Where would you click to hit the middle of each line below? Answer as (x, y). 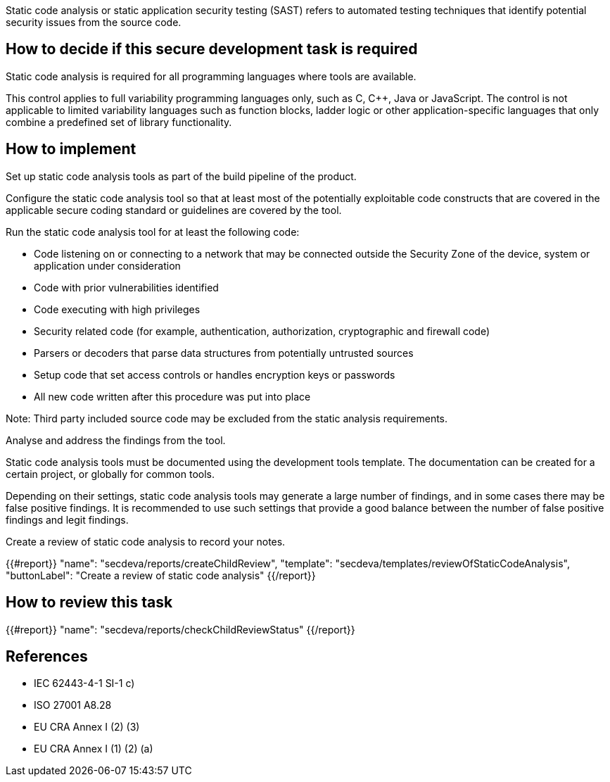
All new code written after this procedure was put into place (172, 396)
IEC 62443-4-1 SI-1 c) (84, 683)
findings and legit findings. (67, 519)
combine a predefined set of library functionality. (119, 122)
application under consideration (107, 265)
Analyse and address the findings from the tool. (116, 440)
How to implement (71, 149)
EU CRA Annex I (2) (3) (87, 727)
